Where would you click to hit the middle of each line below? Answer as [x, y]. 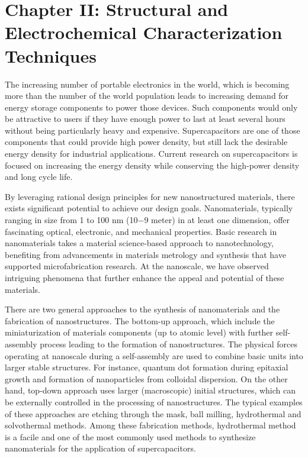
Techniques [51, 55]
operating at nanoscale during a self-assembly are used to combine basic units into [154, 355]
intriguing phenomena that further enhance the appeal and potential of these [145, 278]
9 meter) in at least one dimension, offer [217, 220]
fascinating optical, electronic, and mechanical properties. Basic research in [141, 231]
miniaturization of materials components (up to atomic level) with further [139, 332]
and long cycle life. [39, 177]
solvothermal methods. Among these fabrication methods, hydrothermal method [150, 425]
